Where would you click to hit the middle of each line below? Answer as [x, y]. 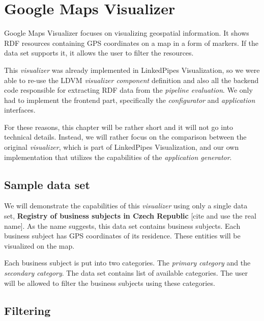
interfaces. [20, 110]
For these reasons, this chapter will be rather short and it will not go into [119, 127]
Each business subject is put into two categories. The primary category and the [127, 263]
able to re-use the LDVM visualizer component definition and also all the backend [131, 80]
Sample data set [47, 184]
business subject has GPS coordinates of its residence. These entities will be [122, 236]
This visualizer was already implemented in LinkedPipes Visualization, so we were [132, 70]
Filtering [27, 310]
